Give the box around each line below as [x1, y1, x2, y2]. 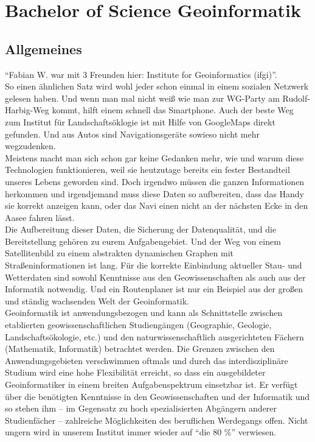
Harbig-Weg [5, 103, 49, 116]
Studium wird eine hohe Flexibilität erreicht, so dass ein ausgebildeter [5, 366, 266, 379]
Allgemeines [5, 39, 82, 58]
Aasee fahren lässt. [5, 211, 75, 223]
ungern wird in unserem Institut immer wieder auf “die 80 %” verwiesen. [5, 426, 277, 438]
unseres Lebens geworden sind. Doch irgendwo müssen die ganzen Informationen [5, 175, 305, 188]
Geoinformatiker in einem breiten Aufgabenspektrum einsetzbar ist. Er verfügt [5, 378, 298, 391]
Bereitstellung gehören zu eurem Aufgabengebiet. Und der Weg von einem [5, 234, 281, 247]
